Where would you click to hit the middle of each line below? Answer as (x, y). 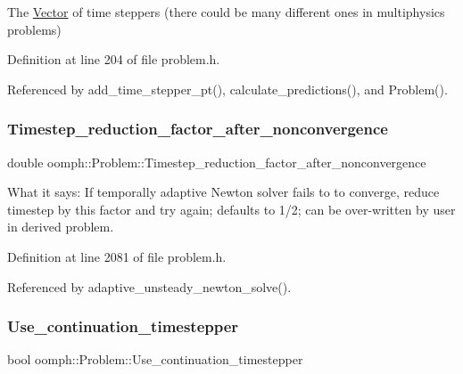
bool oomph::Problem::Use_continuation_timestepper (155, 359)
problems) (34, 29)
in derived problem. (61, 227)
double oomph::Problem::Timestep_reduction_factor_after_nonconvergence (217, 162)
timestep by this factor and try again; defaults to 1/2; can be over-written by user (231, 209)
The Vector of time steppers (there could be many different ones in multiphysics (226, 12)
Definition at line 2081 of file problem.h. (117, 256)
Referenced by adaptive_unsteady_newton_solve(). (149, 286)
